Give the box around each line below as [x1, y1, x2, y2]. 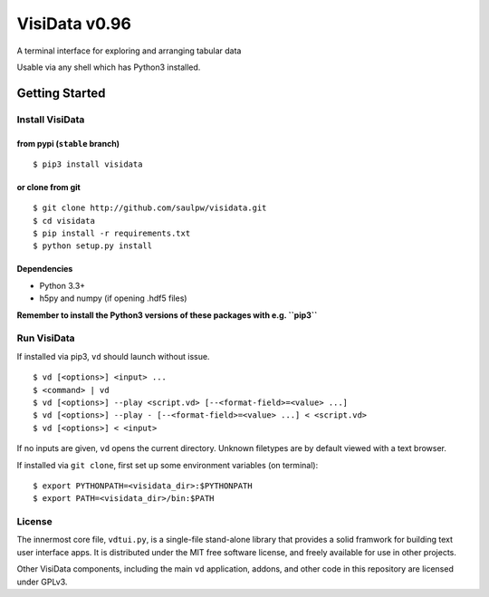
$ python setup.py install [33, 241, 153, 251]
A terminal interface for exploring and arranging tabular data [16, 45, 242, 56]
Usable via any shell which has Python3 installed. [16, 62, 201, 72]
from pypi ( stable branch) [16, 138, 120, 149]
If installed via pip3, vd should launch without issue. [16, 351, 210, 361]
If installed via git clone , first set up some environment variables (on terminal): [16, 459, 319, 470]
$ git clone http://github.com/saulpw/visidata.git [33, 203, 267, 213]
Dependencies [16, 264, 73, 274]
